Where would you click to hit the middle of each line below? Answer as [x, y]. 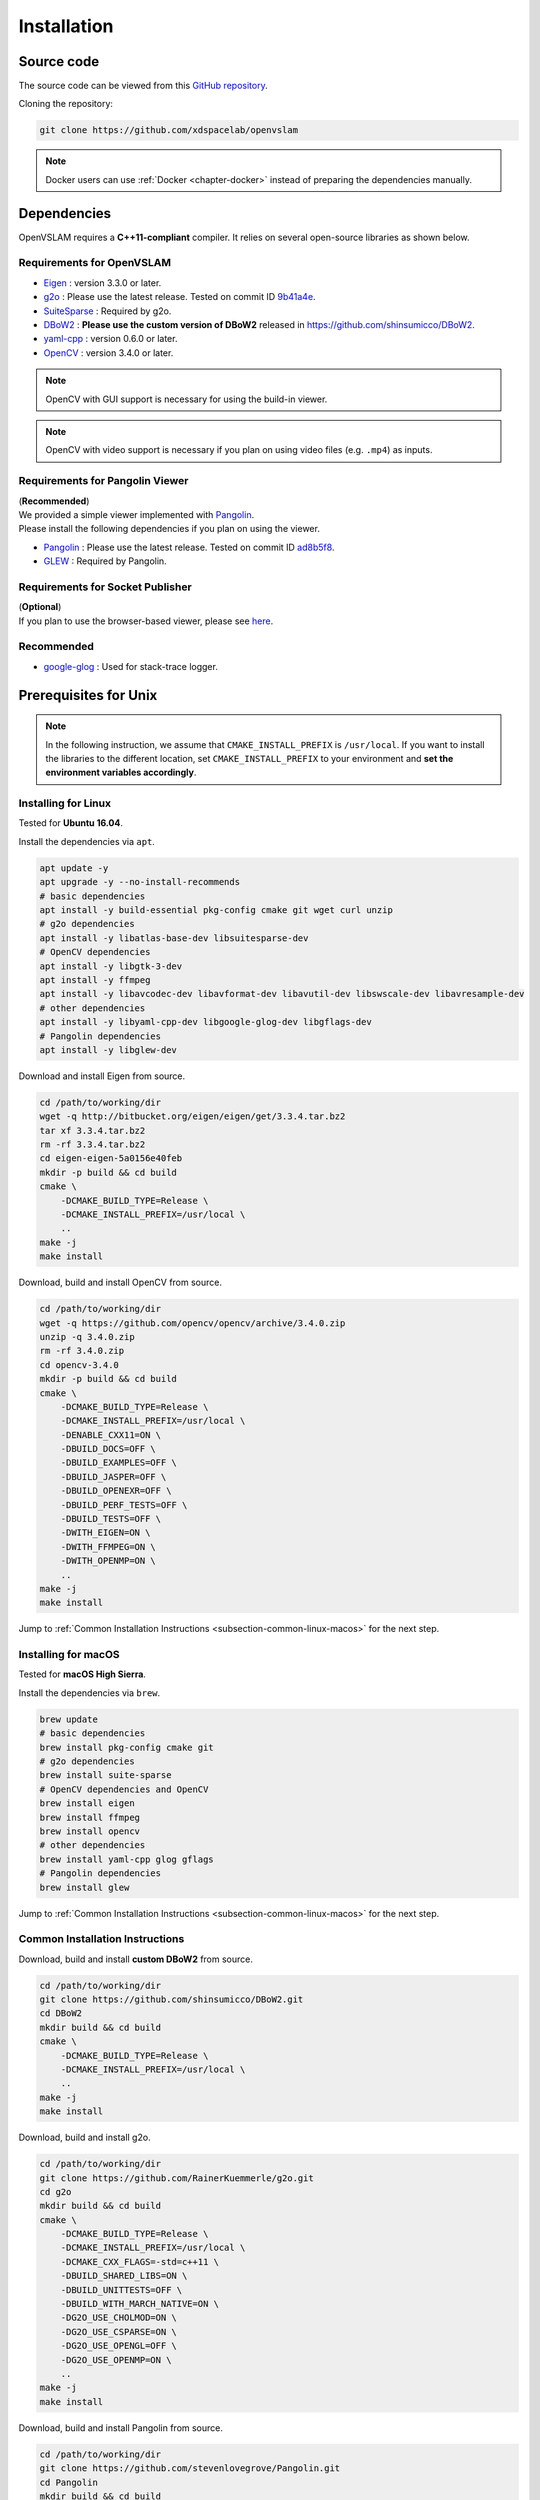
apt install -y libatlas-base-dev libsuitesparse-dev [174, 938]
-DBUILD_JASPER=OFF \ [113, 1476]
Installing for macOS [69, 1655]
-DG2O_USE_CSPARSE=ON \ [118, 2331]
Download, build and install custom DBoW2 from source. [136, 1959]
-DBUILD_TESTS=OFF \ [111, 1519]
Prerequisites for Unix [88, 695]
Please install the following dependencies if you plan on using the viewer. [169, 529]
